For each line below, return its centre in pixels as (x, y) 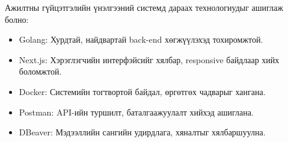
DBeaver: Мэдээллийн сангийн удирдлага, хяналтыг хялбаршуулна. (142, 132)
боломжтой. (40, 71)
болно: (17, 19)
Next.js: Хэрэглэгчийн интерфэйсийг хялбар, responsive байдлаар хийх (149, 59)
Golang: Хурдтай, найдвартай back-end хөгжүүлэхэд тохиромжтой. (141, 39)
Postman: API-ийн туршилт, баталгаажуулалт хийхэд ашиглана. (136, 112)
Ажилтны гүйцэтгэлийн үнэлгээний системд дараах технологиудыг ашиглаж (144, 7)
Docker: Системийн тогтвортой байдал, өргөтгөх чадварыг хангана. (142, 91)
